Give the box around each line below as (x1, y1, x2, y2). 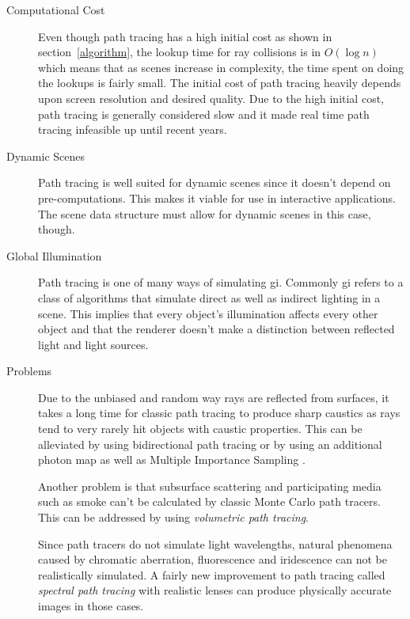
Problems (6, 363, 52, 379)
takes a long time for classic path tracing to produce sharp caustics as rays (38, 404, 401, 421)
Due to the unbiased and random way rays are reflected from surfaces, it (38, 389, 389, 405)
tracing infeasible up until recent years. (38, 121, 227, 138)
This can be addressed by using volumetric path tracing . (38, 509, 309, 526)
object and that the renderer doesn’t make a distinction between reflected (38, 321, 395, 337)
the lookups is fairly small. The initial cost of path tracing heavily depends (38, 74, 401, 91)
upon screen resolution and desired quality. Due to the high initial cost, (38, 89, 384, 106)
